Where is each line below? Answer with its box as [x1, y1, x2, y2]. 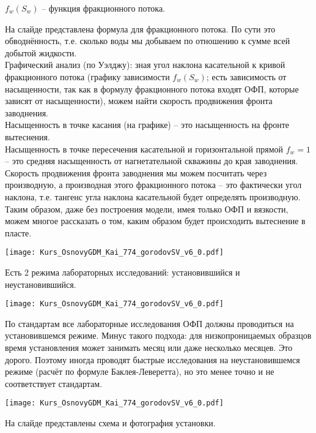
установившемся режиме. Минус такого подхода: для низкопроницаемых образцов [5, 329, 312, 342]
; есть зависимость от [206, 70, 287, 83]
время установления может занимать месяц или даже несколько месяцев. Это [5, 341, 293, 353]
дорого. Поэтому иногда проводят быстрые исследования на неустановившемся [5, 353, 300, 366]
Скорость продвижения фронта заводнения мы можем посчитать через [5, 166, 267, 179]
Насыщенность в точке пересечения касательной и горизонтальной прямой [5, 142, 284, 155]
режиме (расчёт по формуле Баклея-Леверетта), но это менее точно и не [5, 365, 274, 378]
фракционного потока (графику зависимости [5, 70, 170, 83]
